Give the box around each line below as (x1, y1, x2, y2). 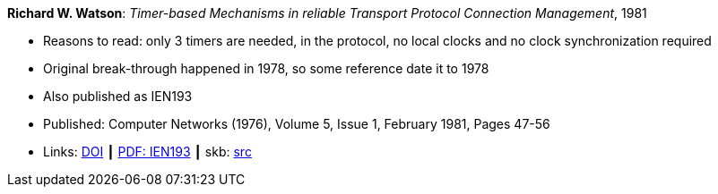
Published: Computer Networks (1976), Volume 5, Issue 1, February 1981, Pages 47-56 (43, 116, 550, 131)
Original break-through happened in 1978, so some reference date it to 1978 (43, 61, 489, 76)
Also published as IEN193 (43, 89, 193, 104)
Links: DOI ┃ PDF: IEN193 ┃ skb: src (43, 144, 252, 159)
